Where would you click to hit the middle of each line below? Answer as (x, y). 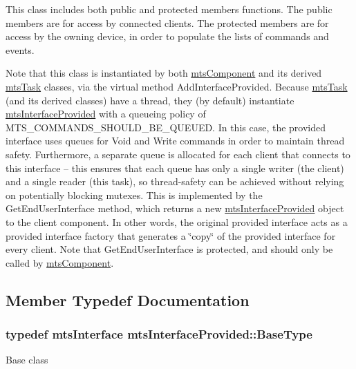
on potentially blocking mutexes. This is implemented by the (134, 195)
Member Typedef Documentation (128, 300)
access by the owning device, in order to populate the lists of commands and (167, 36)
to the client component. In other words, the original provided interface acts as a (177, 221)
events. (20, 49)
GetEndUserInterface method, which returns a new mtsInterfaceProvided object (175, 208)
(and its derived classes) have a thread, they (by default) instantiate (150, 100)
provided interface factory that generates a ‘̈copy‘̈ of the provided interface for (171, 235)
